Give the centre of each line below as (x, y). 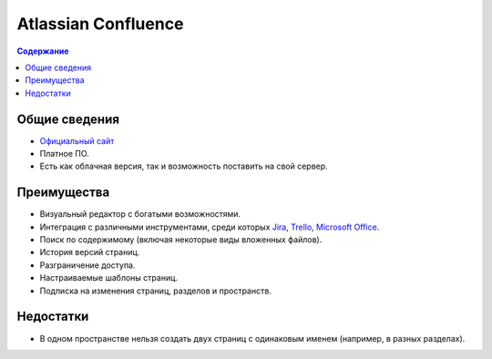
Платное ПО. (65, 154)
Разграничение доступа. (87, 265)
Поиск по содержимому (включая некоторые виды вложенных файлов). (181, 240)
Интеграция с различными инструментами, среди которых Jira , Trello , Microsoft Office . (210, 227)
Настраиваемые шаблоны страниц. (109, 278)
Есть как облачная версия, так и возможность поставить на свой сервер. (184, 166)
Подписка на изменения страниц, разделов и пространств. (156, 291)
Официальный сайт (77, 140)
